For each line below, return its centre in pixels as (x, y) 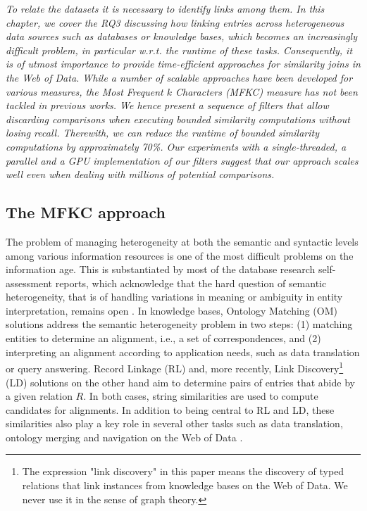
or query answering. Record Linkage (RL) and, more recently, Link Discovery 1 (175, 367)
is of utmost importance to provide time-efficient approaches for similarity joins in (183, 64)
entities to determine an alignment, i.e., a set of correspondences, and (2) (163, 338)
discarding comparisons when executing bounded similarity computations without (178, 119)
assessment (29, 283)
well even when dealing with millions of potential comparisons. (140, 174)
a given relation (39, 396)
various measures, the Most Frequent (85, 91)
